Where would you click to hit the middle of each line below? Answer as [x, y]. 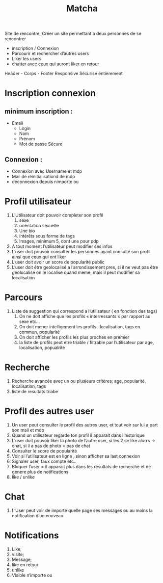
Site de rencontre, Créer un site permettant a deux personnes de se [73, 34]
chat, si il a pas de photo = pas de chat [51, 446]
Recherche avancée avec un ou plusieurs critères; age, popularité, [79, 381]
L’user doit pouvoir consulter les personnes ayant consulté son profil [81, 251]
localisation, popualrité [42, 347]
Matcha [82, 9]
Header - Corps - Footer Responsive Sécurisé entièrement [64, 74]
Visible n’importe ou [32, 575]
